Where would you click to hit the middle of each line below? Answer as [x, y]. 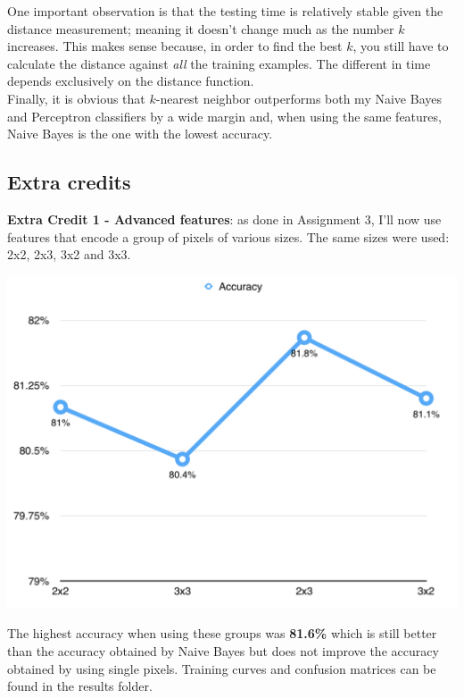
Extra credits [69, 182]
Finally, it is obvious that [76, 98]
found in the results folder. [80, 686]
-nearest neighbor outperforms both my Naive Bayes [298, 98]
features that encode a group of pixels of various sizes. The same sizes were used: [228, 236]
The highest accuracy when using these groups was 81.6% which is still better [222, 633]
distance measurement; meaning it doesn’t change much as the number [201, 28]
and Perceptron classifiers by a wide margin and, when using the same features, [224, 116]
